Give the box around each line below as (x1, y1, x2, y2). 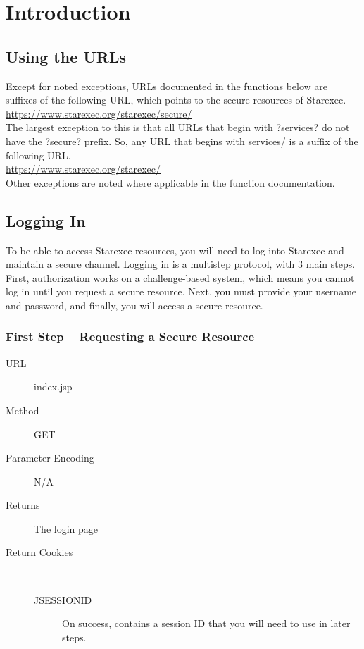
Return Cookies (6, 545, 73, 560)
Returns (6, 497, 40, 512)
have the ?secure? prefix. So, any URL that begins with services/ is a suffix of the (6, 133, 358, 148)
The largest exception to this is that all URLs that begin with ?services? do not (6, 120, 350, 135)
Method (6, 402, 39, 417)
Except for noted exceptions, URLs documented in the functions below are (6, 78, 328, 93)
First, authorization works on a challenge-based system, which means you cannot (6, 270, 355, 285)
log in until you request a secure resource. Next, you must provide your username (6, 284, 357, 299)
